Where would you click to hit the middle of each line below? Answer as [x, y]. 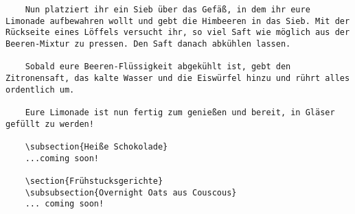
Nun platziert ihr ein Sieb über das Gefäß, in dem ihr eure [168, 10]
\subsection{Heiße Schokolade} [96, 146]
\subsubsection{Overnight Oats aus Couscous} [131, 192]
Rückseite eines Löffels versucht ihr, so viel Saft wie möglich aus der [178, 33]
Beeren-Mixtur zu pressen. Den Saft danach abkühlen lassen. [148, 44]
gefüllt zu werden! [50, 124]
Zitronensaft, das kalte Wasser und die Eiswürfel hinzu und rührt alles [178, 78]
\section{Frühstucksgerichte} [94, 181]
